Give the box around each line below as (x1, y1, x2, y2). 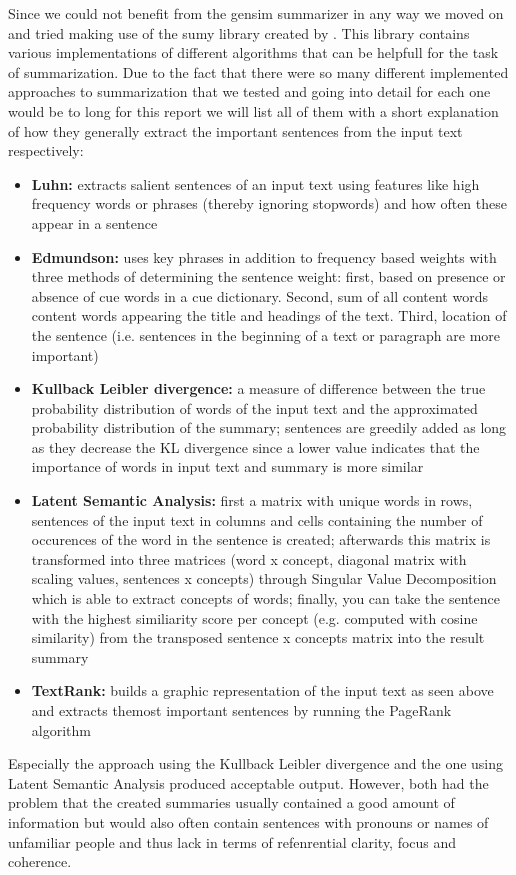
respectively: (8, 140, 84, 161)
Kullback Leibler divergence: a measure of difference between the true (31, 378, 486, 399)
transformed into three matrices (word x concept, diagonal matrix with (31, 548, 467, 569)
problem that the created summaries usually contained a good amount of (8, 792, 455, 813)
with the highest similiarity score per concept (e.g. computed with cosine (31, 607, 478, 628)
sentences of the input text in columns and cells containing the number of (31, 509, 483, 530)
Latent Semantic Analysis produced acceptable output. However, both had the (8, 772, 489, 793)
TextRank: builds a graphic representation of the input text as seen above (31, 680, 494, 701)
